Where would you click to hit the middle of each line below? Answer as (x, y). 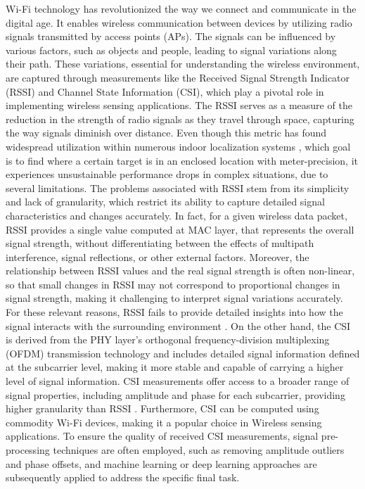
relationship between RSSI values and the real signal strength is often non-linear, (180, 271)
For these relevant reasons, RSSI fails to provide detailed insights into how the (174, 312)
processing (28, 450)
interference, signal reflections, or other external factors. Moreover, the (158, 256)
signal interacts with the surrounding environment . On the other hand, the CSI (178, 325)
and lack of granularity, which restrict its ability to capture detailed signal (165, 202)
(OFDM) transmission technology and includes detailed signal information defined (183, 353)
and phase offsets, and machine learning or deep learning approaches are (161, 463)
